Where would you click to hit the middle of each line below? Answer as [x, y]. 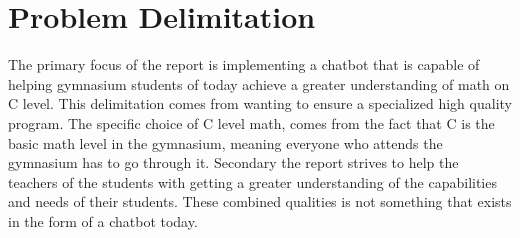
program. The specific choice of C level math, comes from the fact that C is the [251, 122]
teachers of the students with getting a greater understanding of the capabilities [252, 181]
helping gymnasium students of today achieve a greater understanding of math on [259, 83]
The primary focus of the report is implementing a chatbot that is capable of [244, 64]
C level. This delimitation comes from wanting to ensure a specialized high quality [260, 103]
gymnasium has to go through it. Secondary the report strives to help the [233, 162]
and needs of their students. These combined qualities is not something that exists [260, 201]
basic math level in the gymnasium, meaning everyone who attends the [225, 142]
